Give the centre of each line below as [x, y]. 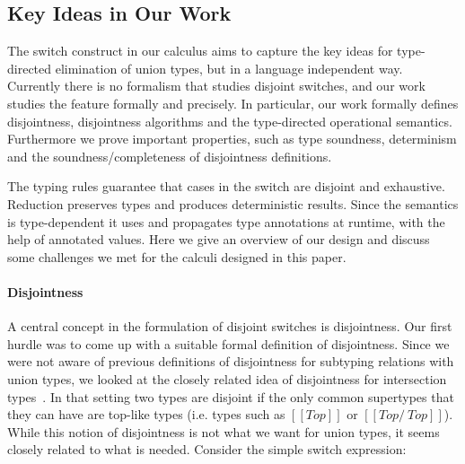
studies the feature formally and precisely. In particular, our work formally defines [233, 103]
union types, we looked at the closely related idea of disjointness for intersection [227, 378]
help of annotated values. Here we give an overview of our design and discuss [219, 239]
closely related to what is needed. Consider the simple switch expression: [207, 449]
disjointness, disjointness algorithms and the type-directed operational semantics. [230, 121]
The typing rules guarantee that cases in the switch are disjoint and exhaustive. [226, 186]
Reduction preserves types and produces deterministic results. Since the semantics [233, 203]
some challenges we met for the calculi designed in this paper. [177, 256]
